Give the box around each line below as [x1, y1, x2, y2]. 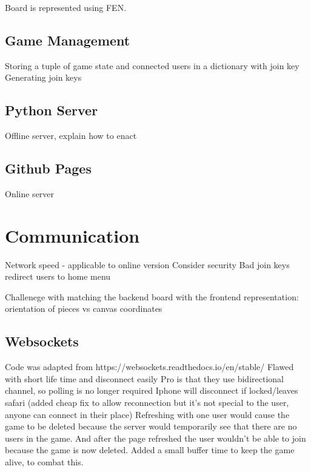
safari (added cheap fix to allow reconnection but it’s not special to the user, [5, 396, 289, 409]
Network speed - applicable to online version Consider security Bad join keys [5, 258, 290, 271]
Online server [5, 187, 55, 200]
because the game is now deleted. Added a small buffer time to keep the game [5, 443, 295, 456]
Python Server [5, 101, 98, 120]
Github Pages [5, 159, 92, 178]
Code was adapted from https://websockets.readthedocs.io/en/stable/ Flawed [5, 360, 294, 373]
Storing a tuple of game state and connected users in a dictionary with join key [5, 59, 299, 72]
